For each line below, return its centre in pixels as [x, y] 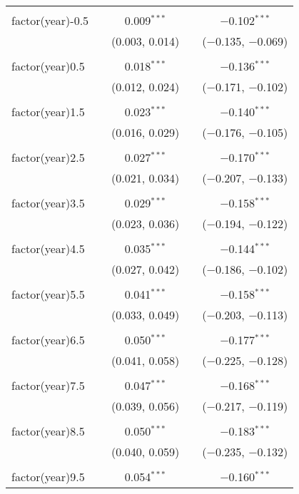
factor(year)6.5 [48, 340]
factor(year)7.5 [48, 385]
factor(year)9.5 [48, 477]
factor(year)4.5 [48, 248]
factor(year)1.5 [48, 112]
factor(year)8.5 [48, 431]
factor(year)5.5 [48, 294]
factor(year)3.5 [48, 203]
